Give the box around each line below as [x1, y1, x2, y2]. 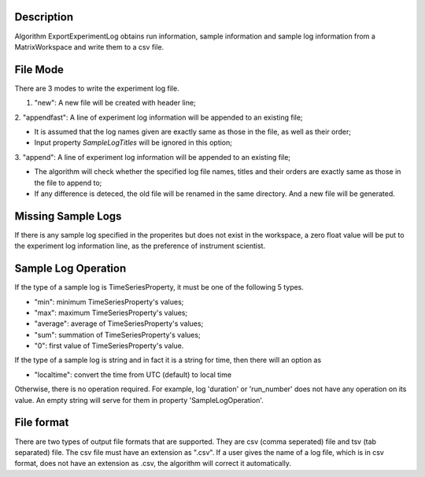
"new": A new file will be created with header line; [34, 98, 196, 108]
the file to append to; [34, 178, 102, 187]
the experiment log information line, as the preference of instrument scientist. [14, 241, 266, 251]
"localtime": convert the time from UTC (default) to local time [34, 370, 232, 379]
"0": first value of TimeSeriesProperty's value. [34, 341, 184, 350]
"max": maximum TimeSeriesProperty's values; [34, 308, 188, 317]
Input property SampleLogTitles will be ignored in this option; [34, 138, 232, 147]
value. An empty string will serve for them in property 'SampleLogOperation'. [14, 395, 264, 405]
